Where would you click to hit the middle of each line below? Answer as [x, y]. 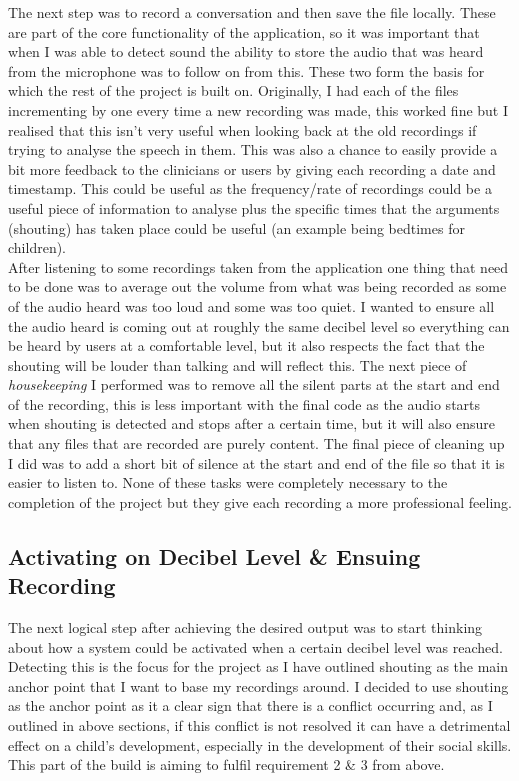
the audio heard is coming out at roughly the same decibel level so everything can [259, 325]
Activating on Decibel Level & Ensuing [214, 555]
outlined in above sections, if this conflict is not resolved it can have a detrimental [259, 725]
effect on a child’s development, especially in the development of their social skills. [260, 744]
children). [37, 247]
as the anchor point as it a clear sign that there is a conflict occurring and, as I [250, 705]
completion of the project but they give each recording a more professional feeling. [260, 501]
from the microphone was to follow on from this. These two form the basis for [246, 70]
